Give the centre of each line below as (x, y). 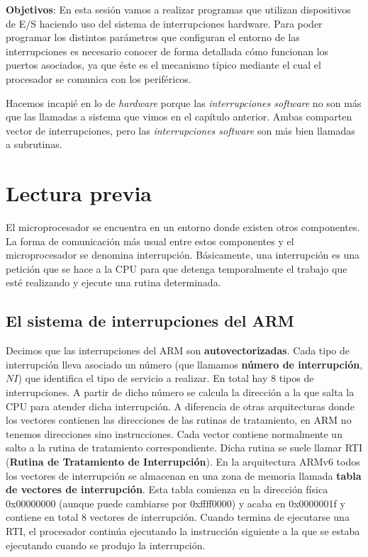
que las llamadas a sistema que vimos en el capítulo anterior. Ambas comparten (179, 117)
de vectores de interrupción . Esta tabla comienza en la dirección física (167, 489)
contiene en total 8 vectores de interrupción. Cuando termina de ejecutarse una (178, 517)
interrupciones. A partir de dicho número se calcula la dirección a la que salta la (180, 392)
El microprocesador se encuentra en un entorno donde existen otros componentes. (183, 227)
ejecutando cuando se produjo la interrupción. (106, 545)
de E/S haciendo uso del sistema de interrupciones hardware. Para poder (164, 23)
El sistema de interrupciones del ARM (150, 321)
